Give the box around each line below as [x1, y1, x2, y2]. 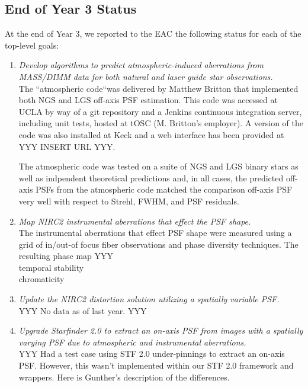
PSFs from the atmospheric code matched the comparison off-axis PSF [36, 183, 293, 196]
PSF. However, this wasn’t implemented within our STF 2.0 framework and [18, 359, 294, 372]
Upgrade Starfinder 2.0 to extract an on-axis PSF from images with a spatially [18, 324, 303, 337]
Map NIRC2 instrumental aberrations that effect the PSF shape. [18, 215, 251, 227]
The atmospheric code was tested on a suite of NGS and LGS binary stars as [18, 160, 299, 172]
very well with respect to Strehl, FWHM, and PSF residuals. [18, 194, 239, 207]
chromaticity [18, 273, 65, 285]
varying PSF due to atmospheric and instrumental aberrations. [18, 335, 246, 348]
